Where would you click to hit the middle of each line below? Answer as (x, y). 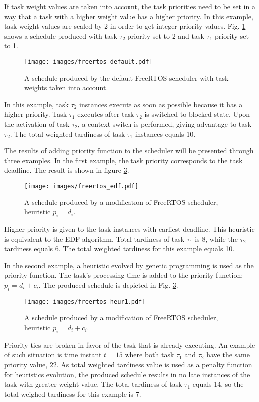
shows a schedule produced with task (61, 36)
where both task (149, 354)
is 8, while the (216, 239)
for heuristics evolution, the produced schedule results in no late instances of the (127, 374)
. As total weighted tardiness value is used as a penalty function (154, 364)
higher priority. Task (36, 114)
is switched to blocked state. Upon (197, 114)
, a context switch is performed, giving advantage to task (164, 124)
